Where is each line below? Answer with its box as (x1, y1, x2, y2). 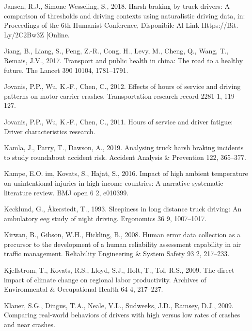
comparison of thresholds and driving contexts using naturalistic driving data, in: (4, 10, 245, 20)
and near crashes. (4, 319, 56, 330)
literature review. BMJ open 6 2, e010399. (4, 187, 129, 197)
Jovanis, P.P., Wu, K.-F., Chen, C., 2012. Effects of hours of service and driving (4, 81, 241, 91)
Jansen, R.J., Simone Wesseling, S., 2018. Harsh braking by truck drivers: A (4, 1, 230, 11)
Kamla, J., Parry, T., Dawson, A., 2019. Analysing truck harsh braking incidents (4, 142, 244, 153)
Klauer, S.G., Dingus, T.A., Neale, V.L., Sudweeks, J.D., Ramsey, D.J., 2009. (4, 300, 234, 310)
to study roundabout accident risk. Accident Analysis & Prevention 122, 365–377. (4, 152, 246, 162)
